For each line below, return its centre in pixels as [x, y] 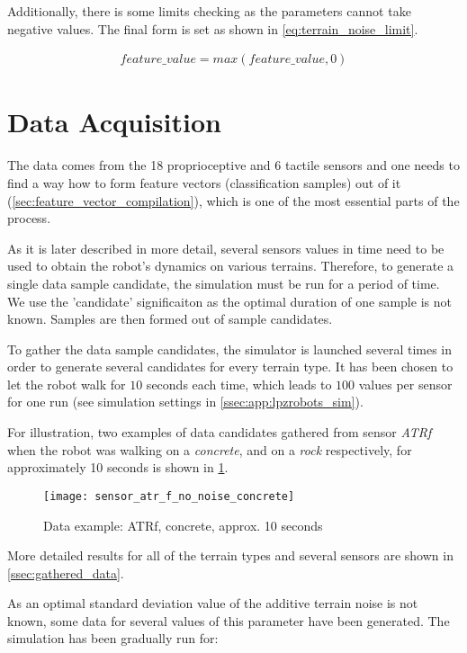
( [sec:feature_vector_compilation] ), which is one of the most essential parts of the [233, 200]
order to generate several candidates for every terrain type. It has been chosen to [230, 367]
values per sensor [405, 384]
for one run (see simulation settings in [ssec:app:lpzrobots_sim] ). [185, 402]
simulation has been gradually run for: [113, 638]
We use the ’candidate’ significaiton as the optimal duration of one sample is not [229, 301]
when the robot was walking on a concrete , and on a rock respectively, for [210, 449]
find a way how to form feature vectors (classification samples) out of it [204, 182]
